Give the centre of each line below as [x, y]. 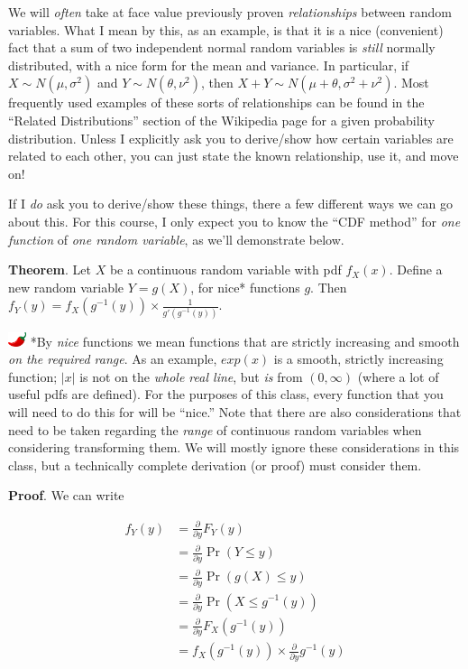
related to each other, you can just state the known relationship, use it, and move [234, 156]
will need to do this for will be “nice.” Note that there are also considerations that [235, 412]
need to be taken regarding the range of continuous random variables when [215, 429]
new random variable [66, 287]
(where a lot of [398, 376]
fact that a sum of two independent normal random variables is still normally [222, 47]
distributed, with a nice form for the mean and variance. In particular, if [209, 65]
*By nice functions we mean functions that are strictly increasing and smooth [245, 341]
